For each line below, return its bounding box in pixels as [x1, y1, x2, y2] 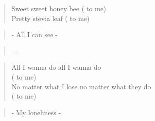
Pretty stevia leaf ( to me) [11, 13, 90, 23]
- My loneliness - [11, 107, 61, 117]
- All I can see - [11, 29, 58, 40]
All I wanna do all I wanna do [11, 62, 101, 72]
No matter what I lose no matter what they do [11, 81, 151, 91]
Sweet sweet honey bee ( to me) [11, 3, 106, 13]
